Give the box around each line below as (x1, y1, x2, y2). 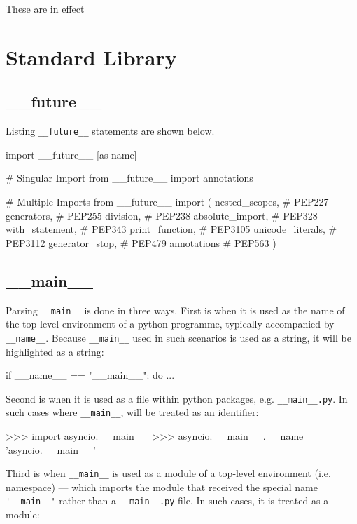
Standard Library (6, 42, 177, 71)
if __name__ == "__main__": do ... (6, 368, 175, 382)
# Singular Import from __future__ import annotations (6, 170, 253, 185)
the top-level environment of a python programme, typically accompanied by (6, 316, 335, 331)
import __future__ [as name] (6, 147, 137, 161)
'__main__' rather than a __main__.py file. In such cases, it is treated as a (6, 493, 329, 508)
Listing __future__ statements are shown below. (6, 123, 215, 138)
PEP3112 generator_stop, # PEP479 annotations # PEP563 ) (6, 235, 276, 250)
